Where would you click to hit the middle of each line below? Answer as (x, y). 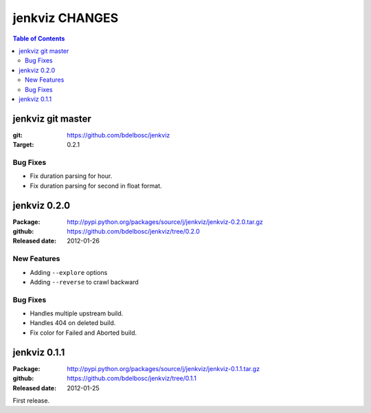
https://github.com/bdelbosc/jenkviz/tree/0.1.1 (132, 379)
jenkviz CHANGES (66, 18)
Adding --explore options (69, 272)
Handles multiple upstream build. (77, 313)
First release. (31, 400)
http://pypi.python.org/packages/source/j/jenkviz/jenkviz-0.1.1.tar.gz (164, 368)
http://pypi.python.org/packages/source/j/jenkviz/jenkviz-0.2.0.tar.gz (165, 222)
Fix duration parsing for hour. (71, 176)
